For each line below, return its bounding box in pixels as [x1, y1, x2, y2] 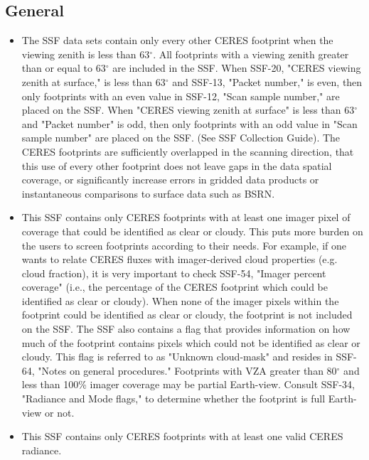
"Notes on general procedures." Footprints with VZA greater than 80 [38, 363, 337, 378]
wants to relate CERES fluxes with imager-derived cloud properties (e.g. [21, 252, 338, 267]
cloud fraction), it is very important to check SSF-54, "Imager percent [21, 265, 326, 280]
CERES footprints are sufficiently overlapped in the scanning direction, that [21, 144, 354, 159]
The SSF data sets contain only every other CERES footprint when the [21, 33, 333, 48]
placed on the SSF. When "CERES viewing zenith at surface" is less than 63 [21, 102, 355, 117]
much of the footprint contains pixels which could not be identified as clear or [21, 335, 360, 350]
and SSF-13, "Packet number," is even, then [172, 74, 363, 89]
